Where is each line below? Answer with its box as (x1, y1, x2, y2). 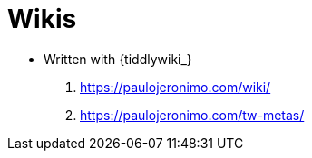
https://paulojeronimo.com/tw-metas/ (80, 107, 305, 123)
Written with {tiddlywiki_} (44, 51, 192, 67)
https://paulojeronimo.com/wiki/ (80, 79, 271, 95)
